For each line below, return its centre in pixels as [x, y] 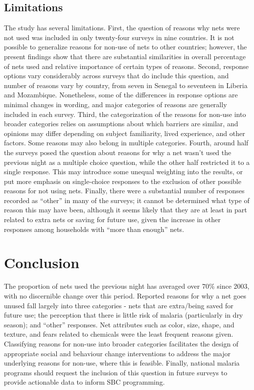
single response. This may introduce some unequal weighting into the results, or [123, 172]
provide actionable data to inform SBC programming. [84, 382]
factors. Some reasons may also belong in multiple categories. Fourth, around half [126, 143]
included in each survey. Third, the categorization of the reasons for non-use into [125, 114]
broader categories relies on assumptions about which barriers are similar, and [121, 124]
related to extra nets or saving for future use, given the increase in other [112, 219]
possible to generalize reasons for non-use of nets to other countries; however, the [126, 47]
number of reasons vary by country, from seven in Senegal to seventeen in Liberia [126, 85]
